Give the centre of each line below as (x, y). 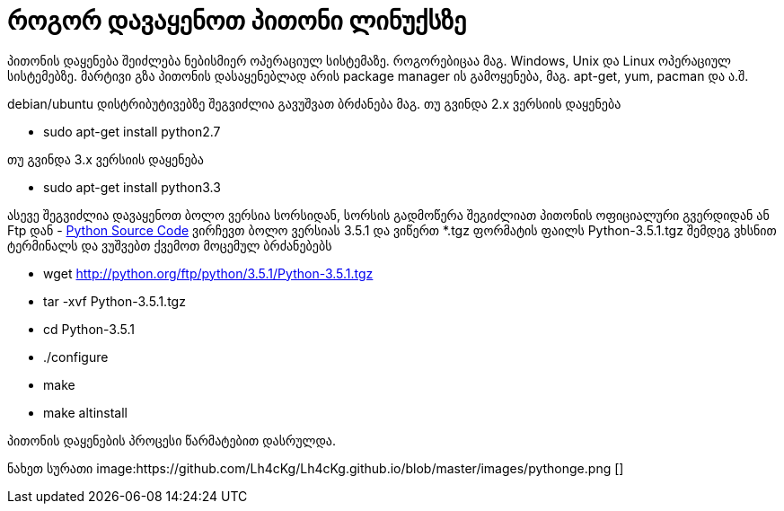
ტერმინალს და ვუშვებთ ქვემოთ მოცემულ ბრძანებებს (170, 245)
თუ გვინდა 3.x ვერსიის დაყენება (106, 159)
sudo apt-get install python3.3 (132, 187)
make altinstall (85, 412)
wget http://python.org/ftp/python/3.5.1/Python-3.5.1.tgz (208, 273)
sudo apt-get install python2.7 (132, 131)
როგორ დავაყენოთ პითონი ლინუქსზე (237, 21)
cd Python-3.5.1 (89, 329)
